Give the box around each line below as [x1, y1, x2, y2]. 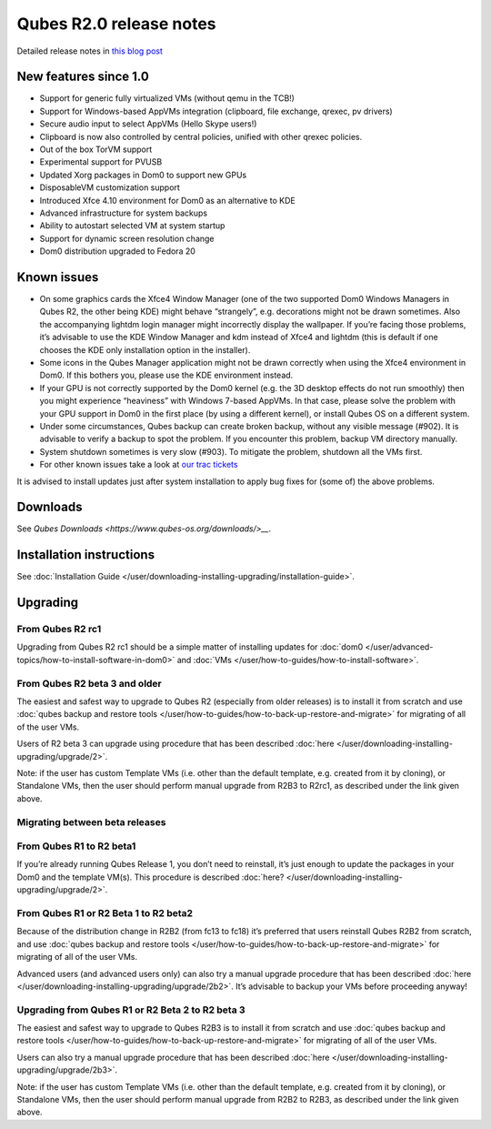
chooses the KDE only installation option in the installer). [39, 344, 251, 355]
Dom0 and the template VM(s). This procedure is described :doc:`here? [16, 872, 285, 882]
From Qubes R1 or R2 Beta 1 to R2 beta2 [16, 907, 194, 919]
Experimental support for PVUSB [39, 156, 163, 167]
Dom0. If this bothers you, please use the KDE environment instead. [39, 369, 294, 381]
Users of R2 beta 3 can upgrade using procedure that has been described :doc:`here [16, 738, 335, 750]
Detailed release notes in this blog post [16, 45, 164, 56]
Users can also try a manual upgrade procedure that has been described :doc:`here [16, 1052, 330, 1063]
